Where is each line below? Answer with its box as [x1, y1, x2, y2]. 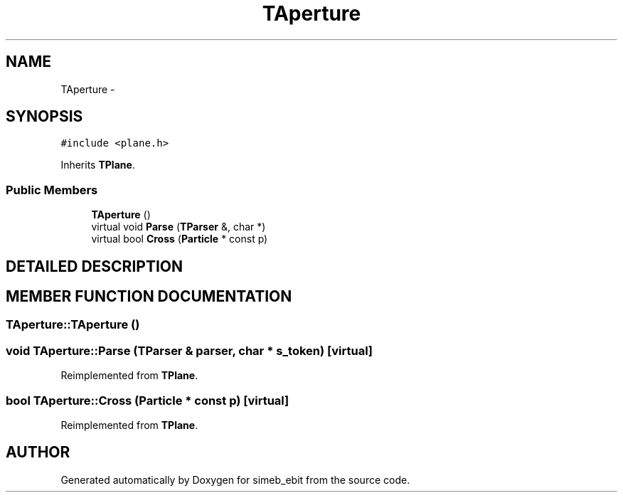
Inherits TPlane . [60, 159, 135, 171]
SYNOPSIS [6, 107, 83, 126]
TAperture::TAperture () [6, 317, 140, 332]
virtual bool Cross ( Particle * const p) [91, 233, 268, 245]
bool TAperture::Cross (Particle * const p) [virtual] [6, 393, 289, 408]
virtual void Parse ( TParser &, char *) [91, 221, 266, 233]
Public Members [6, 182, 98, 197]
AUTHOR [6, 443, 70, 462]
